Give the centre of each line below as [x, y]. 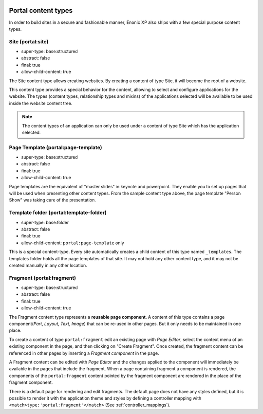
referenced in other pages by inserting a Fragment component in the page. [84, 353]
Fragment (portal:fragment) [43, 278]
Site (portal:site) [29, 41]
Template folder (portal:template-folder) [58, 213]
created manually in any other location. [48, 265]
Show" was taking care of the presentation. [52, 200]
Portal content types [41, 10]
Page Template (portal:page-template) [56, 147]
